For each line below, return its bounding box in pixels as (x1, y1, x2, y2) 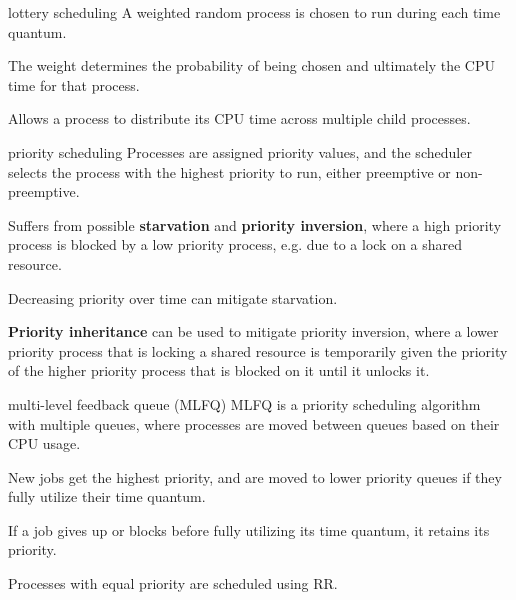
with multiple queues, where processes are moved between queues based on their (8, 413, 500, 434)
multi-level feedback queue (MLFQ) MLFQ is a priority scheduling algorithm (8, 393, 481, 414)
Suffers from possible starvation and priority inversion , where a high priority (8, 214, 502, 235)
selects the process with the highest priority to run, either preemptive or (8, 161, 451, 182)
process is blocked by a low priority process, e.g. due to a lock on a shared (8, 234, 463, 255)
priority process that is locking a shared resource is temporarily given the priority (8, 340, 508, 361)
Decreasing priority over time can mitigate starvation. (8, 287, 338, 308)
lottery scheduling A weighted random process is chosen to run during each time (8, 2, 501, 22)
